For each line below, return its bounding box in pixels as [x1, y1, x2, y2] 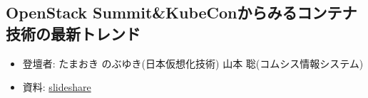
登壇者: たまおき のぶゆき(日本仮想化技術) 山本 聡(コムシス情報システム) [22, 55, 364, 70]
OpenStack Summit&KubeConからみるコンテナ [6, 1, 357, 23]
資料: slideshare [22, 80, 91, 94]
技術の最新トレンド [6, 22, 140, 44]
